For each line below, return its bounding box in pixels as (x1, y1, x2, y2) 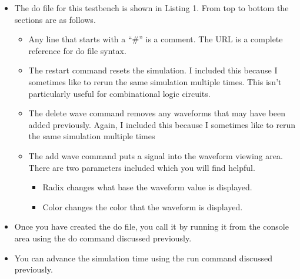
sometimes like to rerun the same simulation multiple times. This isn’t (28, 75, 282, 88)
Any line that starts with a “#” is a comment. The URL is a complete (28, 33, 283, 45)
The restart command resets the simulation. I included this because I (28, 64, 278, 76)
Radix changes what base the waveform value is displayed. (42, 181, 252, 193)
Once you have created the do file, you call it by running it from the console (14, 220, 289, 233)
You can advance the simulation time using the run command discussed (14, 251, 273, 264)
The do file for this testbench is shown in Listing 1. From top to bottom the (14, 2, 289, 14)
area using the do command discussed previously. (14, 231, 192, 244)
